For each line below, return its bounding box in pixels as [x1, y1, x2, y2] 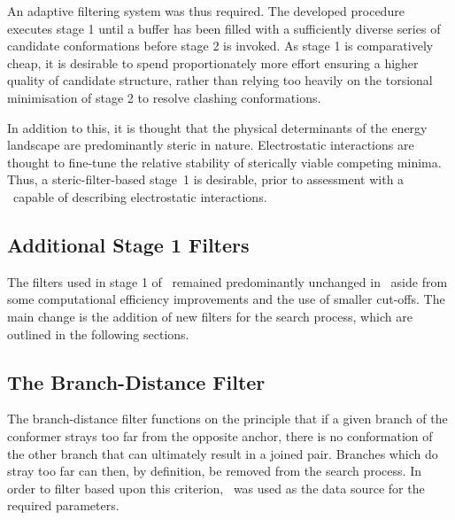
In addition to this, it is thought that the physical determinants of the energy [7, 118, 428, 136]
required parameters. [7, 496, 120, 515]
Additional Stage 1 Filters [7, 230, 250, 258]
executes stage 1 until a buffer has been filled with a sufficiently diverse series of [7, 19, 441, 37]
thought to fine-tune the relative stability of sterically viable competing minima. [7, 152, 442, 171]
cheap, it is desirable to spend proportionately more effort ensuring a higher [7, 53, 419, 72]
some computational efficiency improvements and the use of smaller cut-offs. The [7, 290, 445, 308]
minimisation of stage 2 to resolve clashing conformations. [7, 88, 321, 106]
